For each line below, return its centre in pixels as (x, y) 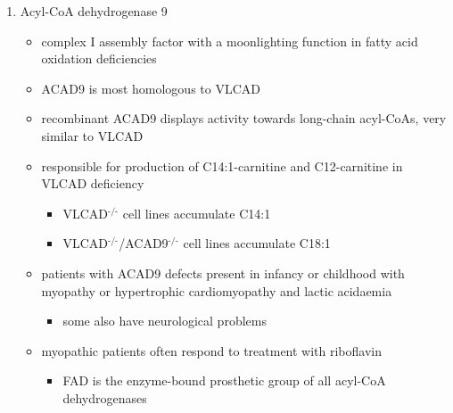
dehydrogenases (105, 397)
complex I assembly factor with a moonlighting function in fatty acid (230, 41)
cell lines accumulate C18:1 (257, 243)
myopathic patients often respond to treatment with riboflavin (212, 350)
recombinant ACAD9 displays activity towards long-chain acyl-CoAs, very (244, 118)
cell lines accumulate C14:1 (197, 213)
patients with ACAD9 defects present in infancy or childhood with (223, 273)
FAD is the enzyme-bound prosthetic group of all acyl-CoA (224, 380)
